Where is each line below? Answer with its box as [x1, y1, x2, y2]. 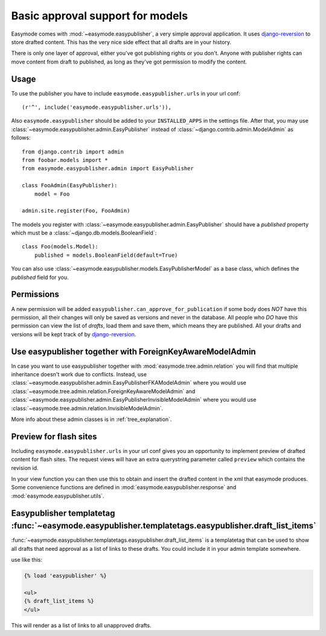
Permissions [11, 289, 60, 300]
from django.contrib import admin [22, 148, 124, 155]
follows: [11, 134, 31, 141]
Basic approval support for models [11, 9, 188, 22]
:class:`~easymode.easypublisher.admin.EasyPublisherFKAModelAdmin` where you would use [11, 379, 247, 387]
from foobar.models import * [22, 156, 108, 163]
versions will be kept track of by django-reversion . [11, 330, 136, 338]
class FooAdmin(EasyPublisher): [22, 182, 118, 189]
